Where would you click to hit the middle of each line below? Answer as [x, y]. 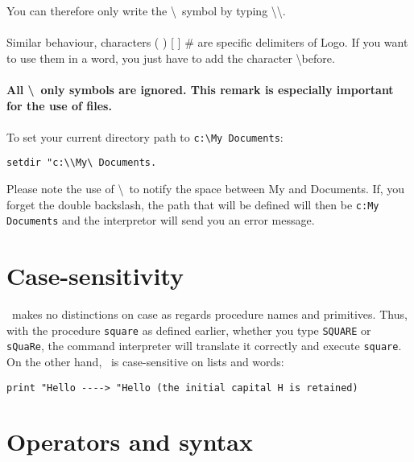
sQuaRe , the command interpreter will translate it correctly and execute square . [204, 346]
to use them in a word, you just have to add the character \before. [171, 58]
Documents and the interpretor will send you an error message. [161, 220]
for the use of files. [59, 105]
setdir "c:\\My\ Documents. [82, 163]
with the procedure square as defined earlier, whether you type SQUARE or [189, 330]
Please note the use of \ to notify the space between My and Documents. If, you [206, 189]
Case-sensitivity [95, 276]
